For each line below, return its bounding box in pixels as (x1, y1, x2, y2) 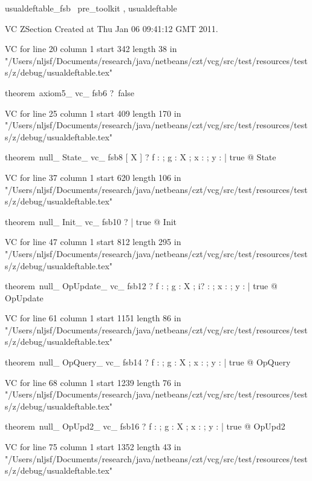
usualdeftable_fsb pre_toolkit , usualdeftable (5, 2, 177, 14)
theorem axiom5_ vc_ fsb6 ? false (5, 86, 135, 99)
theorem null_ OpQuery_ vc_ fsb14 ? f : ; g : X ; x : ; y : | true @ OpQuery (5, 356, 291, 368)
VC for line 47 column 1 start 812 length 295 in (5, 235, 181, 248)
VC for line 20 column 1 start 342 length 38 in (5, 42, 177, 55)
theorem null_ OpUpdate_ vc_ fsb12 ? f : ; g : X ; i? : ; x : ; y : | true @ (5, 280, 278, 292)
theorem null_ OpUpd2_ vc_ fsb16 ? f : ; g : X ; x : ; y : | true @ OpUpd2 (5, 420, 285, 433)
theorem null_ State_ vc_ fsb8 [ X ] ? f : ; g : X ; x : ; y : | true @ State (5, 151, 276, 163)
